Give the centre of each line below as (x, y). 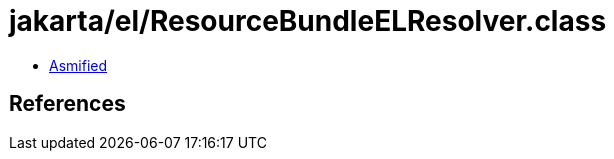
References (67, 104)
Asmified (78, 65)
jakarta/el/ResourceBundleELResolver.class (308, 21)
